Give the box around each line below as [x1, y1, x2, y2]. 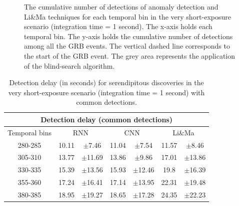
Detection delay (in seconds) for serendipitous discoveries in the [9, 77, 204, 88]
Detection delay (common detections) [40, 114, 172, 124]
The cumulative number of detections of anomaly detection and [24, 2, 218, 12]
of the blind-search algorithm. [24, 60, 115, 71]
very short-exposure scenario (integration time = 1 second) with [8, 87, 205, 97]
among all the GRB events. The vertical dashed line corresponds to [24, 41, 230, 51]
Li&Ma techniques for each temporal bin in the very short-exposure [24, 11, 231, 22]
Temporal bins [7, 127, 52, 137]
